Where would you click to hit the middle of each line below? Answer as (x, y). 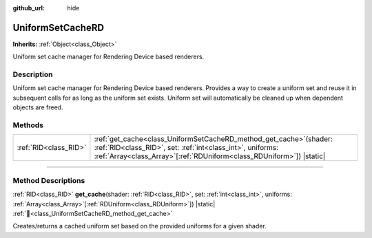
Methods (28, 125)
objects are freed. (38, 107)
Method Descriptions (49, 180)
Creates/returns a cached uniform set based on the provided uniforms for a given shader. (139, 226)
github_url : (29, 8)
